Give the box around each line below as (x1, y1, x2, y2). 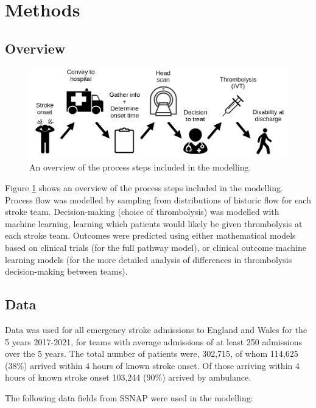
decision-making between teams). (5, 265, 128, 278)
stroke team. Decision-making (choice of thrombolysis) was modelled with (5, 205, 279, 218)
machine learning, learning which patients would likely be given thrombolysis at (5, 217, 303, 230)
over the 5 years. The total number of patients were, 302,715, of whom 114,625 (5, 347, 298, 360)
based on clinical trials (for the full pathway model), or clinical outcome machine (5, 241, 306, 254)
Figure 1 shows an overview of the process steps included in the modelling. (5, 181, 283, 194)
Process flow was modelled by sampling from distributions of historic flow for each (5, 193, 311, 206)
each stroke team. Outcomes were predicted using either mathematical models (5, 229, 296, 242)
